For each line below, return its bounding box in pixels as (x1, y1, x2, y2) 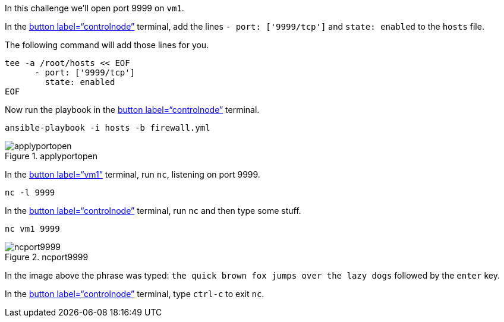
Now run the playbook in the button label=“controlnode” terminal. (5, 105, 260, 115)
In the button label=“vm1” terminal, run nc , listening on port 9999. (5, 169, 260, 179)
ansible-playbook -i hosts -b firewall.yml (5, 123, 210, 132)
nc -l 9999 (5, 188, 55, 197)
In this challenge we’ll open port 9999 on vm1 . (5, 3, 184, 13)
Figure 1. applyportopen (5, 151, 97, 161)
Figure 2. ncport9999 (5, 252, 89, 262)
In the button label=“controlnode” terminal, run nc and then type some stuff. (5, 206, 301, 216)
